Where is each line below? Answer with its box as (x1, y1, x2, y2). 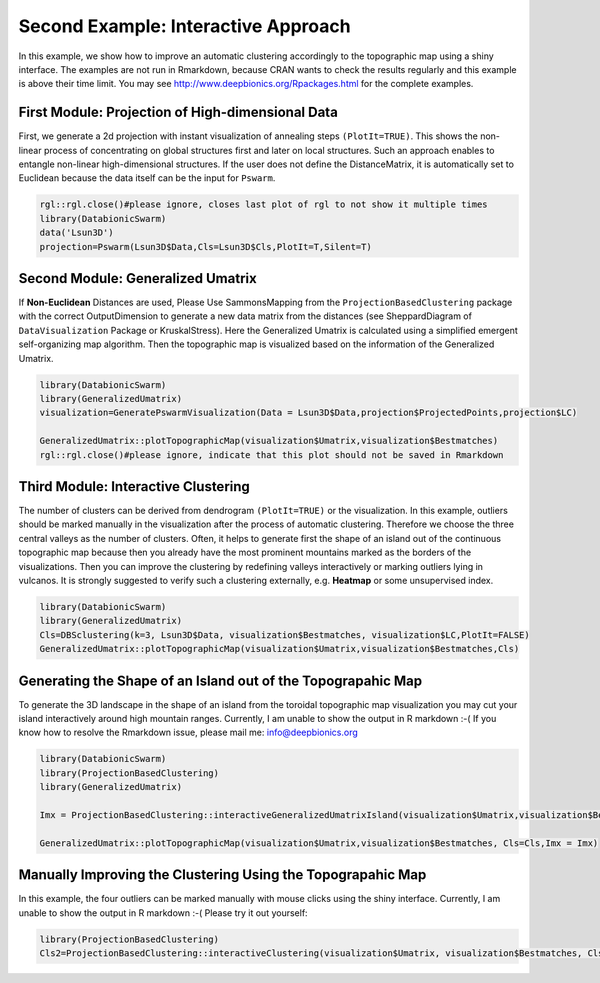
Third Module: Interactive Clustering (18, 478, 250, 495)
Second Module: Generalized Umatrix (18, 270, 257, 287)
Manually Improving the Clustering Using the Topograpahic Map (18, 866, 427, 884)
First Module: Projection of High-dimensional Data (18, 104, 339, 121)
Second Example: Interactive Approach (18, 15, 351, 37)
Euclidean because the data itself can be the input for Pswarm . (18, 172, 276, 184)
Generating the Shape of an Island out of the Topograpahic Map (18, 672, 423, 689)
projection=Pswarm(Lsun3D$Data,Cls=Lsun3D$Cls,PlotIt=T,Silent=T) (39, 241, 372, 252)
